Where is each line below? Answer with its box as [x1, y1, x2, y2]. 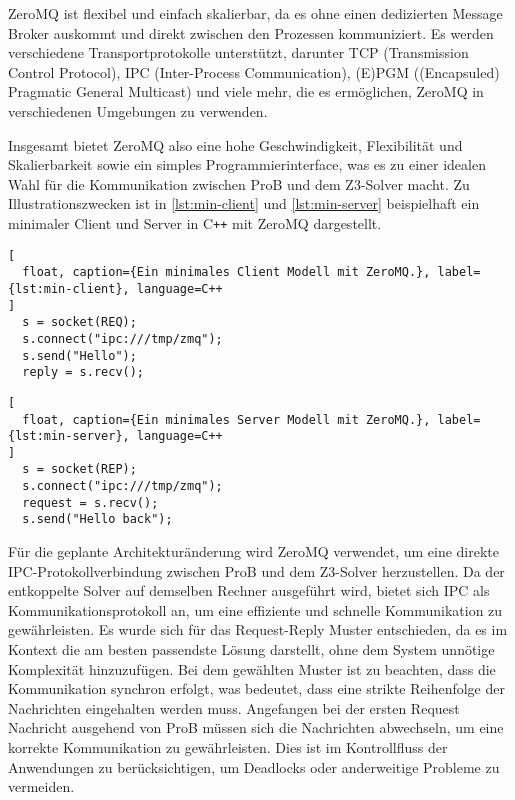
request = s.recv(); [22, 495, 159, 510]
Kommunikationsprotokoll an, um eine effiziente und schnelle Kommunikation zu [8, 599, 503, 620]
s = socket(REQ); [22, 315, 137, 330]
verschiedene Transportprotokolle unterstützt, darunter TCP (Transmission [8, 42, 469, 63]
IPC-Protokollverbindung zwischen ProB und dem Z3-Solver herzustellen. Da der [8, 560, 505, 581]
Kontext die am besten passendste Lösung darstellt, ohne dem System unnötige [8, 639, 495, 660]
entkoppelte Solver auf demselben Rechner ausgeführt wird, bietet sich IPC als [8, 580, 490, 601]
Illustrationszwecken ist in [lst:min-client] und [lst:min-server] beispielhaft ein [8, 193, 480, 214]
